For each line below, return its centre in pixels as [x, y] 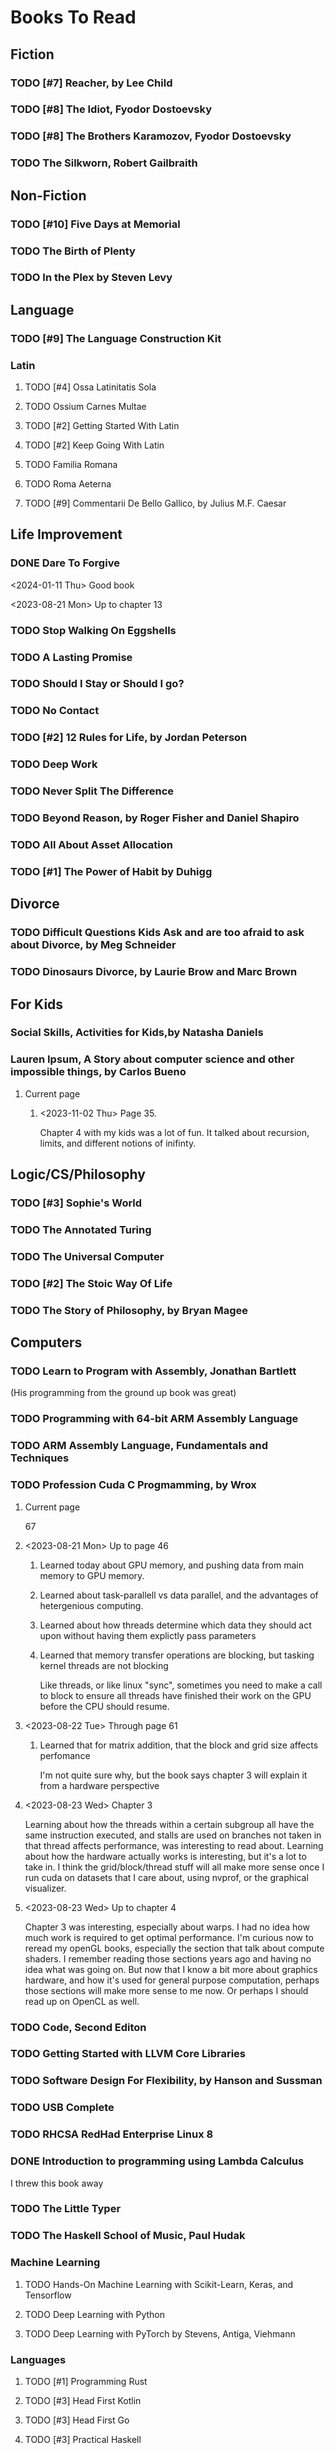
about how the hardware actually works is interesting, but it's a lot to [165, 1856]
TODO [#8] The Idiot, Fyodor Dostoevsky [111, 109]
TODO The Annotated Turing [81, 1230]
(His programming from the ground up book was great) [123, 1393]
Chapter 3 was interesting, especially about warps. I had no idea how [167, 1927]
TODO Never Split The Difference [92, 791]
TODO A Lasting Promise [71, 657]
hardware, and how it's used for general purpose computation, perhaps [172, 1980]
